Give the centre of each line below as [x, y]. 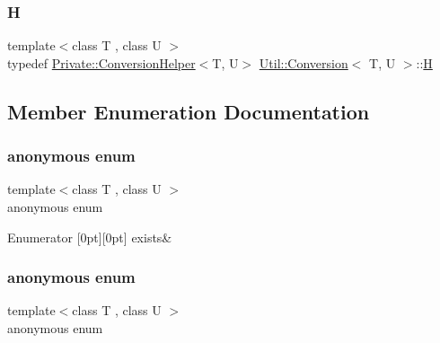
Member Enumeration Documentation [189, 111]
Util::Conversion [304, 62]
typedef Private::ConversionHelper [101, 62]
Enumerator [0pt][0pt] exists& [90, 237]
